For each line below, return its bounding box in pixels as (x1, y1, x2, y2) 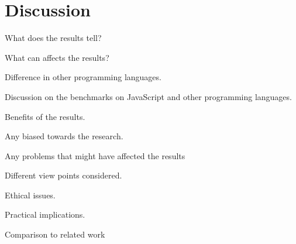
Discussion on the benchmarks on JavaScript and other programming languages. (5, 90, 292, 102)
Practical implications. (5, 208, 85, 221)
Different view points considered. (5, 169, 122, 181)
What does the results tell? (5, 32, 102, 44)
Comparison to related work (5, 228, 105, 240)
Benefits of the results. (5, 110, 85, 122)
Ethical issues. (5, 188, 56, 201)
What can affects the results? (5, 51, 109, 63)
